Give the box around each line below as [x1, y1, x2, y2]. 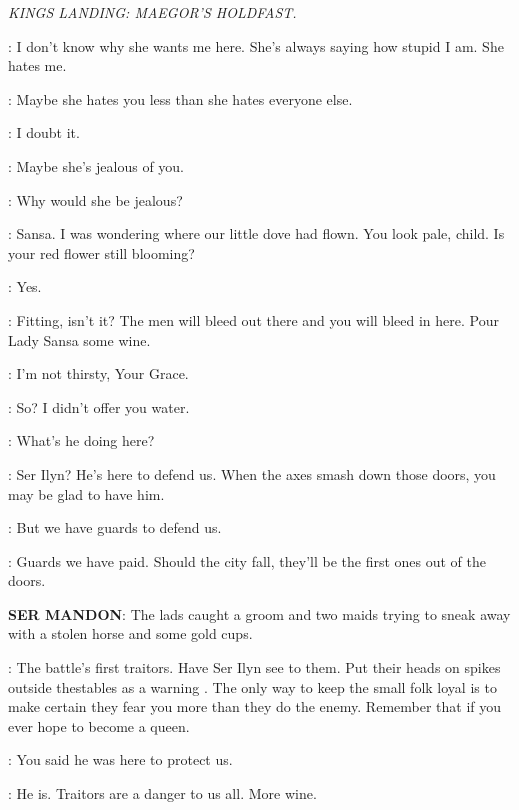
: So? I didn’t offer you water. [8, 396, 190, 417]
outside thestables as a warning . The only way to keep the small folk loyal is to [8, 676, 497, 697]
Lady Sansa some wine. [8, 329, 151, 350]
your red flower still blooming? [8, 242, 195, 263]
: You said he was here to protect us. [8, 749, 233, 770]
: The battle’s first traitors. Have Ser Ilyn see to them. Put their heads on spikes [8, 657, 501, 678]
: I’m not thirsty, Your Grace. [8, 363, 189, 384]
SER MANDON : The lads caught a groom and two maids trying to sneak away [8, 603, 511, 624]
